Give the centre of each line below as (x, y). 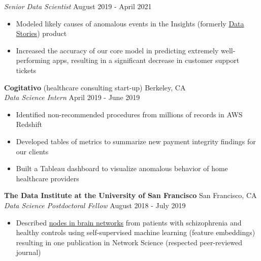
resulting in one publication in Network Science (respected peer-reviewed (129, 242)
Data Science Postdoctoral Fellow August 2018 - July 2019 (95, 205)
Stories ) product (41, 33)
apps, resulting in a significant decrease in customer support (146, 60)
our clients (32, 151)
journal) (28, 252)
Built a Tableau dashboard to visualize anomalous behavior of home (122, 168)
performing (33, 60)
